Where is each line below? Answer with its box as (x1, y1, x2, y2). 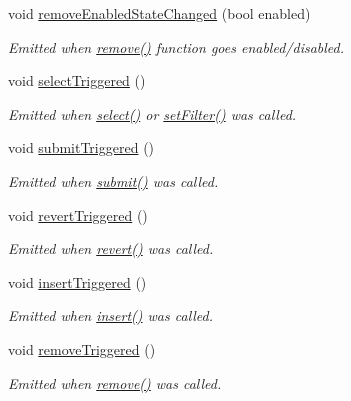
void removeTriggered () (8, 338, 156, 359)
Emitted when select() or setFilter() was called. (8, 103, 297, 124)
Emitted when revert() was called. (8, 238, 214, 259)
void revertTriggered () (8, 204, 148, 225)
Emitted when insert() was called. (8, 305, 214, 326)
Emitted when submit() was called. (8, 170, 219, 191)
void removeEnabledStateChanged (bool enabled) (8, 3, 311, 23)
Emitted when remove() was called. (8, 372, 222, 393)
